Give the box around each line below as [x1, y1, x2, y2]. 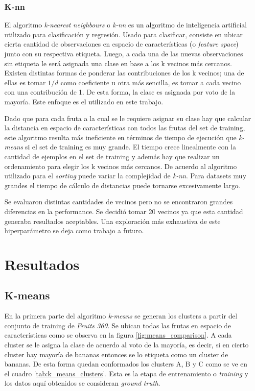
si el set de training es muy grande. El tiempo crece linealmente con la [25, 142, 236, 152]
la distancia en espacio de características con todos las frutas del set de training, [4, 122, 245, 133]
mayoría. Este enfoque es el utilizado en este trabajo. [4, 96, 163, 106]
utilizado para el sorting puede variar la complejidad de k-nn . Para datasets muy [4, 171, 247, 181]
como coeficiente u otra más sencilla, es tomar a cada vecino [60, 77, 241, 87]
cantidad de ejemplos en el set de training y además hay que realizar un [4, 151, 220, 161]
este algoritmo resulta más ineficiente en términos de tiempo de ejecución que [4, 132, 237, 142]
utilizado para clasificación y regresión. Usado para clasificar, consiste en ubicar [4, 29, 243, 39]
